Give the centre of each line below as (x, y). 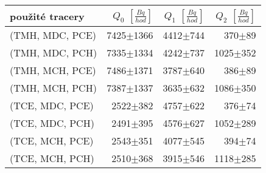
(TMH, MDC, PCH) (54, 53)
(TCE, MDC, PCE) (52, 105)
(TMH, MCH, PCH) (53, 88)
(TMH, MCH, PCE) (53, 70)
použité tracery (47, 16)
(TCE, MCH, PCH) (52, 158)
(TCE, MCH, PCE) (52, 141)
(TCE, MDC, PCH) (52, 123)
